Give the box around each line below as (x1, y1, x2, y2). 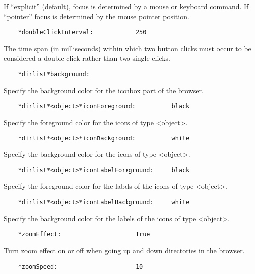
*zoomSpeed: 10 (18, 263, 143, 270)
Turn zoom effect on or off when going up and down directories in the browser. (4, 245, 245, 255)
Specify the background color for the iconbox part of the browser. (4, 85, 204, 95)
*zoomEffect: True (18, 231, 150, 238)
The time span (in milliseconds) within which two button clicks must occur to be (4, 43, 251, 53)
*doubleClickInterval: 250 (18, 29, 147, 36)
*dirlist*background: (18, 71, 90, 78)
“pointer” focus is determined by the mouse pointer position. (4, 11, 189, 21)
